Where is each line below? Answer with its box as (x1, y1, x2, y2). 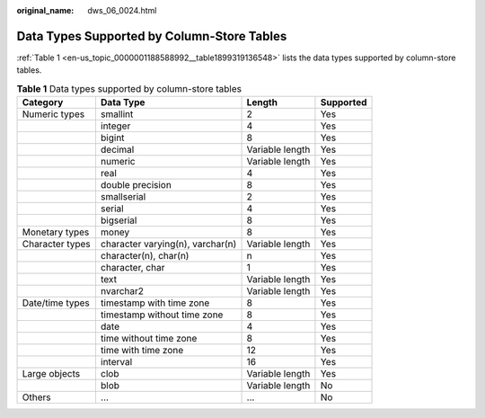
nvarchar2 (100, 285, 144, 298)
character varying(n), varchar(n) (100, 238, 237, 251)
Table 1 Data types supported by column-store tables (16, 82, 242, 94)
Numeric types (22, 108, 85, 120)
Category (22, 96, 64, 109)
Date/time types (22, 297, 90, 309)
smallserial (100, 191, 146, 203)
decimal (100, 144, 135, 156)
